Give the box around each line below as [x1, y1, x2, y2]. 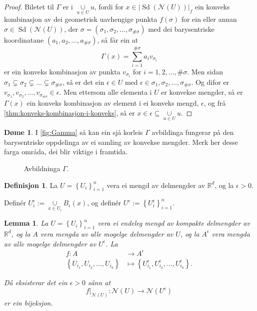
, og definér [87, 197, 121, 208]
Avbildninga [24, 163, 61, 173]
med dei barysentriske [148, 23, 215, 34]
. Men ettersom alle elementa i [59, 87, 152, 97]
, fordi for [94, 1, 124, 11]
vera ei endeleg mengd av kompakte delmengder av [97, 218, 250, 228]
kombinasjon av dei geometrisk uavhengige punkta [4, 14, 158, 24]
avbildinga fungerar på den [152, 127, 234, 137]
